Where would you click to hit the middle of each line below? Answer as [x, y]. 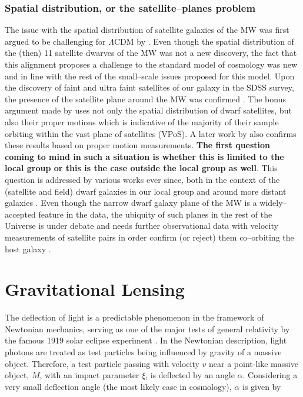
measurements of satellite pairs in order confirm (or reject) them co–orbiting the [149, 237]
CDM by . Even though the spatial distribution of [204, 41]
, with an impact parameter [89, 375]
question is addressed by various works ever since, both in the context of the [142, 179]
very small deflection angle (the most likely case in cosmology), [118, 386]
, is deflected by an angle [190, 375]
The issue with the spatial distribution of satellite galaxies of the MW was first [147, 30]
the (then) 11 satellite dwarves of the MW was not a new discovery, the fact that [151, 53]
